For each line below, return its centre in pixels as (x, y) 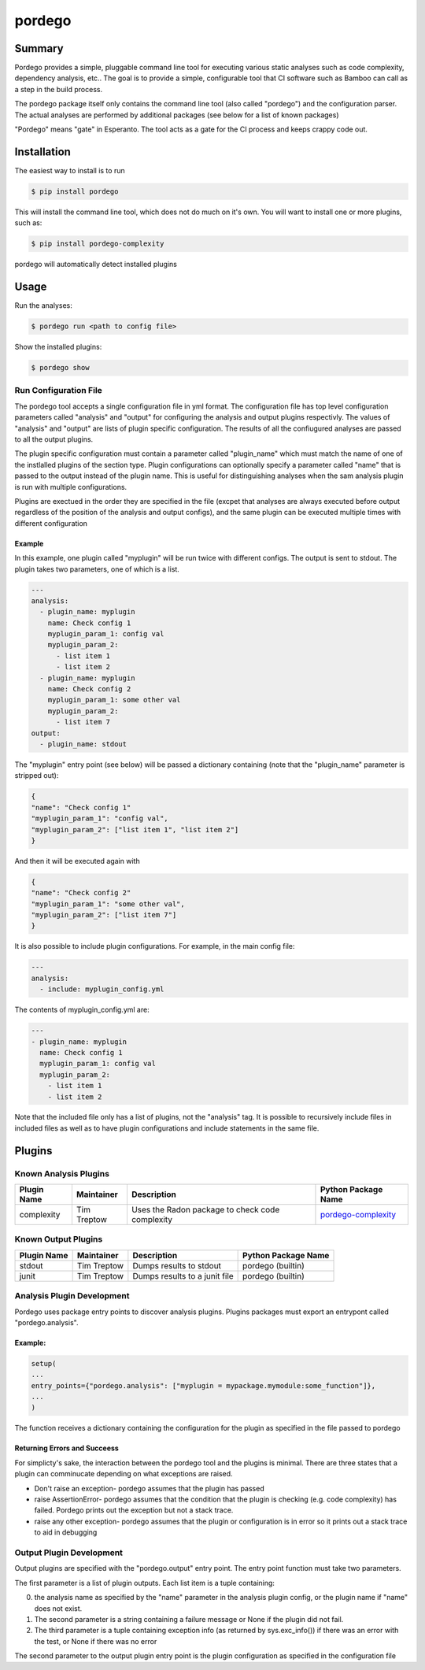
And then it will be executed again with (78, 861)
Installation (42, 152)
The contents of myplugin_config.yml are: (82, 1010)
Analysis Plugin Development (72, 1296)
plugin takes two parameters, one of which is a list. (97, 569)
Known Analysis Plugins (62, 1173)
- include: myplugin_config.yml (102, 989)
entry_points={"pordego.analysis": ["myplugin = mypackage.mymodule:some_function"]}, (203, 1385)
